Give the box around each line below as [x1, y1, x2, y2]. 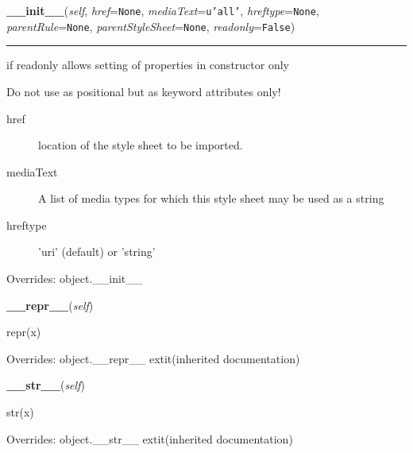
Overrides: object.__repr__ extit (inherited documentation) [6, 350, 300, 366]
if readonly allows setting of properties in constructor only [6, 56, 289, 73]
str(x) [6, 404, 34, 420]
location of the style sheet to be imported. [38, 137, 243, 153]
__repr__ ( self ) [6, 296, 94, 313]
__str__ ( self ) [6, 377, 85, 393]
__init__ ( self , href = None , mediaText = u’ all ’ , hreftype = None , [6, 2, 319, 18]
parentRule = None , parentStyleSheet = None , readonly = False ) [6, 17, 295, 34]
